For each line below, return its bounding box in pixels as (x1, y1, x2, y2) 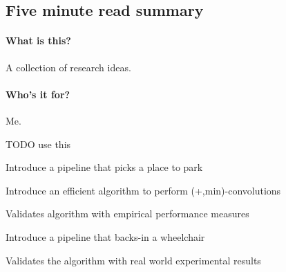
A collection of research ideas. (6, 60, 131, 74)
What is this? (6, 33, 71, 48)
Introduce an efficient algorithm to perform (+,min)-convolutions (6, 183, 281, 197)
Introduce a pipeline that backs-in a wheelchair (6, 229, 205, 244)
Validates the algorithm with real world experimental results (6, 253, 261, 267)
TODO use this (6, 136, 71, 151)
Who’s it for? (6, 87, 70, 101)
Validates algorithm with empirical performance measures (6, 206, 249, 221)
